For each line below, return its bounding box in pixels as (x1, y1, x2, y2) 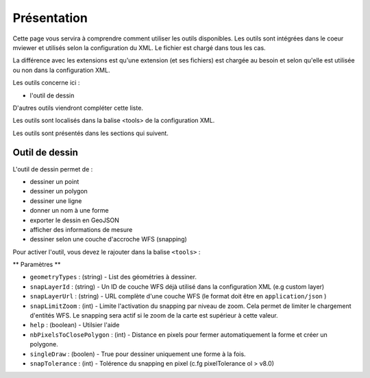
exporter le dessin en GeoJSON (29, 216, 119, 224)
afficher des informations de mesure (29, 225, 133, 233)
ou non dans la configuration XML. (12, 66, 110, 74)
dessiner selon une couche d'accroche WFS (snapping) (29, 235, 188, 244)
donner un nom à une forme (29, 206, 109, 215)
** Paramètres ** (12, 261, 61, 269)
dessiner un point (29, 177, 79, 185)
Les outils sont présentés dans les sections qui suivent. (12, 129, 169, 137)
